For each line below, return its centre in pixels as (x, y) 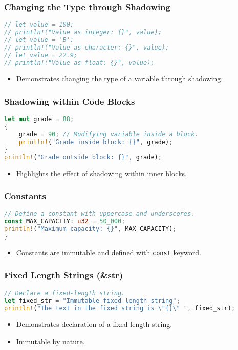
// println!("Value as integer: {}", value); (83, 32)
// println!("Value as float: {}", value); (79, 63)
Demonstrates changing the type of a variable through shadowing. (120, 78)
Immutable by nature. (50, 341)
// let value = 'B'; (39, 40)
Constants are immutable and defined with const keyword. (109, 252)
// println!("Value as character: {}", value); (87, 47)
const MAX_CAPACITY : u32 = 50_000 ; (65, 221)
